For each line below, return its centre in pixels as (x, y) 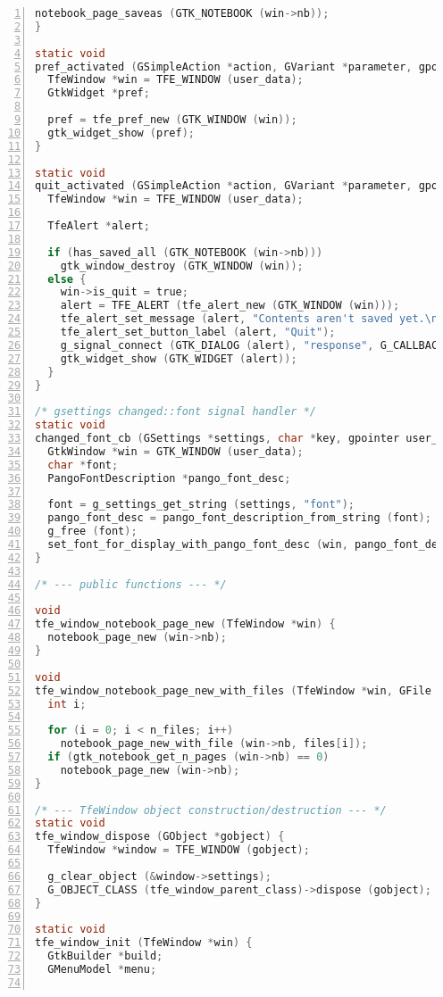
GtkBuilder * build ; (105, 956)
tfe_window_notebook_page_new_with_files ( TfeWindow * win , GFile (233, 690)
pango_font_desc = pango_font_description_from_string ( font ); (239, 518)
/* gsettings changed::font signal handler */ (176, 412)
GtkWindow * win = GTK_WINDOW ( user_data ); (176, 451)
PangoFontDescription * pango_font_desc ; (169, 478)
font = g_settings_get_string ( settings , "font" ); (201, 505)
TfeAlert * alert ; (99, 226)
